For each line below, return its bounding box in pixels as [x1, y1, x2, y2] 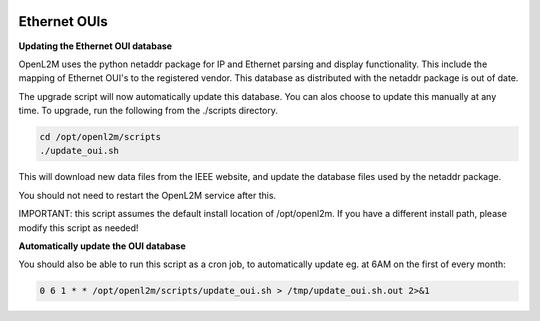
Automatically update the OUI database [18, 240, 187, 252]
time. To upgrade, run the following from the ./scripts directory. [18, 105, 279, 117]
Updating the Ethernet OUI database [18, 40, 173, 52]
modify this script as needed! [18, 221, 139, 234]
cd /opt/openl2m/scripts [39, 131, 162, 143]
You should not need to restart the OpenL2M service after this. [18, 189, 277, 201]
